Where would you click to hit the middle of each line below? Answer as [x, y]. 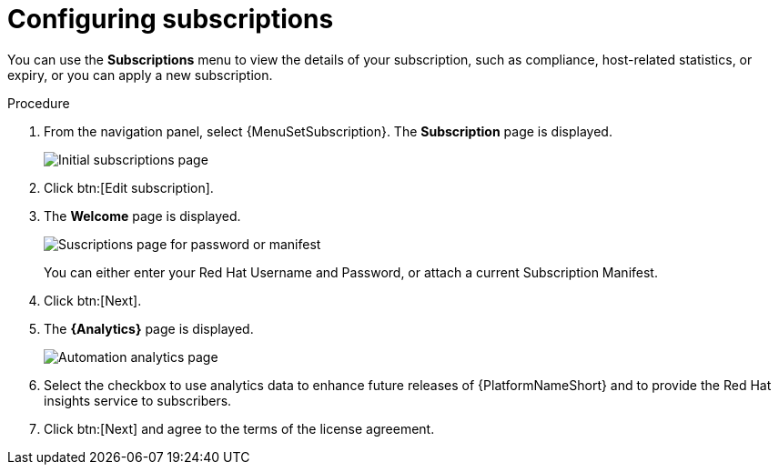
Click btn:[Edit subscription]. [129, 187]
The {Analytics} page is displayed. [149, 328]
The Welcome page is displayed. [142, 216]
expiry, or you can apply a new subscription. [140, 75]
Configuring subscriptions [171, 19]
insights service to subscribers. [138, 400]
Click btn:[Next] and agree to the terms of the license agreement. [239, 428]
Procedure [39, 103]
